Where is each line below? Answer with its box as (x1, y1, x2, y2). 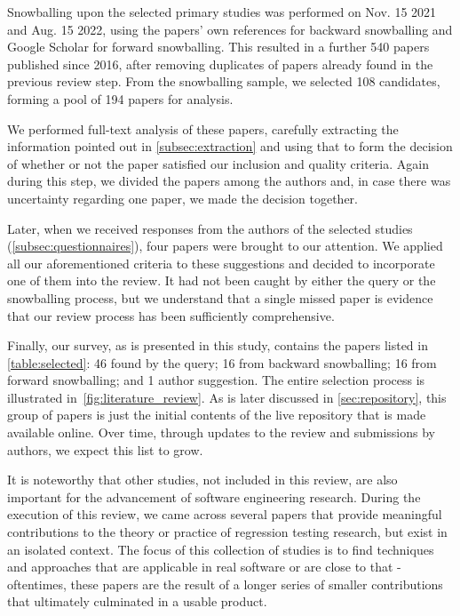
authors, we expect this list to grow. (7, 440, 203, 459)
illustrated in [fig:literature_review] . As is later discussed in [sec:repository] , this (7, 388, 447, 406)
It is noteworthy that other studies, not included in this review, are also (7, 470, 398, 489)
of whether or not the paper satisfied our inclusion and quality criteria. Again (7, 154, 429, 172)
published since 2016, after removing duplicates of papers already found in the (7, 54, 433, 73)
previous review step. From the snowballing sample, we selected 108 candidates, (7, 72, 440, 91)
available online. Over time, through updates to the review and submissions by (7, 423, 435, 442)
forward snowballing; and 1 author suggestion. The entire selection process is (7, 371, 425, 389)
